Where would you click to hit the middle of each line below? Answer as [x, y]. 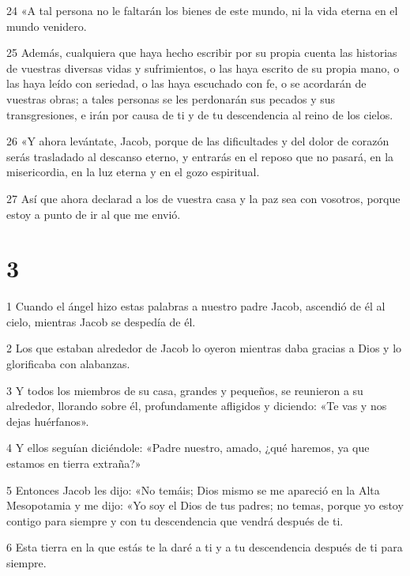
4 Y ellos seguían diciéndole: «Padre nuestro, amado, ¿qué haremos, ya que [188, 448]
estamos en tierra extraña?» [74, 463]
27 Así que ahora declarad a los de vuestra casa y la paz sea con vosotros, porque [203, 198]
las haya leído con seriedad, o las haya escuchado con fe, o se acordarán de [186, 83]
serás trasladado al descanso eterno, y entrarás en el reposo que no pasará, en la [200, 156]
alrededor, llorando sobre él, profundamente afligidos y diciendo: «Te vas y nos [197, 406]
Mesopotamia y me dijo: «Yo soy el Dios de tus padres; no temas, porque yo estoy [205, 505]
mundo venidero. [47, 26]
